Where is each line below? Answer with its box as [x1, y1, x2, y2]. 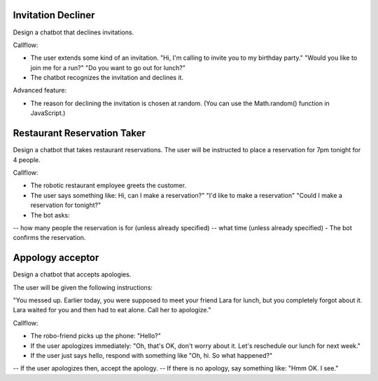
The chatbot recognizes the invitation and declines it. [30, 74, 184, 82]
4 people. [13, 155, 41, 164]
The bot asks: [30, 210, 70, 219]
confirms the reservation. [13, 234, 86, 242]
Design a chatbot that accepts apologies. [13, 270, 132, 279]
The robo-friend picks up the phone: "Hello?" [30, 332, 161, 340]
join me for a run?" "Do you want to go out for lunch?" [30, 63, 185, 72]
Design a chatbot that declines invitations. [13, 28, 134, 36]
